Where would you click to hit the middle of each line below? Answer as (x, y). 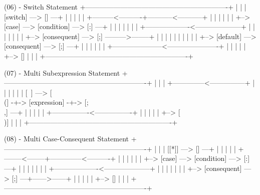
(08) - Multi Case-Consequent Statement (67, 139)
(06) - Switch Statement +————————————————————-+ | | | (125, 7)
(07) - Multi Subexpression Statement (62, 72)
